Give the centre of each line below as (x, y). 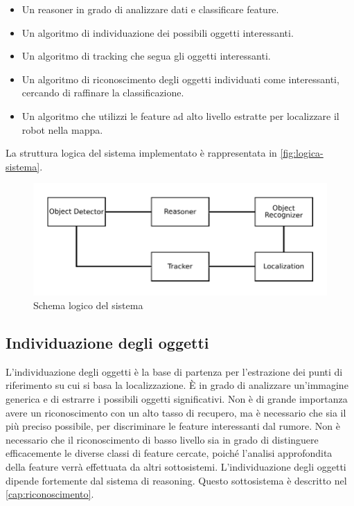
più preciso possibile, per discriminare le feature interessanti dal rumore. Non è (173, 426)
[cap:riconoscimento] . (50, 494)
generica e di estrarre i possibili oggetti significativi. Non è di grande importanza (177, 399)
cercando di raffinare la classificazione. (103, 93)
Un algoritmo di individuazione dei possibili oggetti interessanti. (158, 32)
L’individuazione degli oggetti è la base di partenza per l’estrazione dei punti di (174, 371)
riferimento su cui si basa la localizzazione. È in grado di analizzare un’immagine (177, 385)
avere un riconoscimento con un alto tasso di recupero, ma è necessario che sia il (176, 412)
